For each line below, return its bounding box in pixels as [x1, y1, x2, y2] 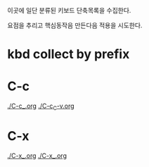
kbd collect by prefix [7, 47, 130, 62]
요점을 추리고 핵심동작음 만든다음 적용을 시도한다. [7, 21, 143, 30]
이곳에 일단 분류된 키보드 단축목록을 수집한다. [7, 6, 131, 14]
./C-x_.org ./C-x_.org [7, 151, 67, 160]
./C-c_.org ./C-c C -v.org [7, 101, 75, 111]
